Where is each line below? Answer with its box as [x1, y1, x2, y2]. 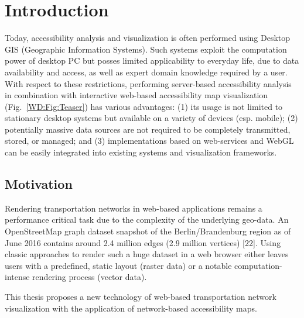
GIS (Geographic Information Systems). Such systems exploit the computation [5, 43, 287, 55]
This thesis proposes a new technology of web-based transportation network [5, 291, 276, 303]
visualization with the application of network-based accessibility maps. [5, 302, 257, 314]
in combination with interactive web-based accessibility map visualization [5, 89, 268, 101]
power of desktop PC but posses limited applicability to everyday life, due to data [5, 54, 299, 67]
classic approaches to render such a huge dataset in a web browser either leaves [5, 248, 289, 260]
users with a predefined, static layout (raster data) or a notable [5, 259, 232, 271]
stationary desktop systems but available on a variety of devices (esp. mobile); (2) [5, 112, 298, 124]
